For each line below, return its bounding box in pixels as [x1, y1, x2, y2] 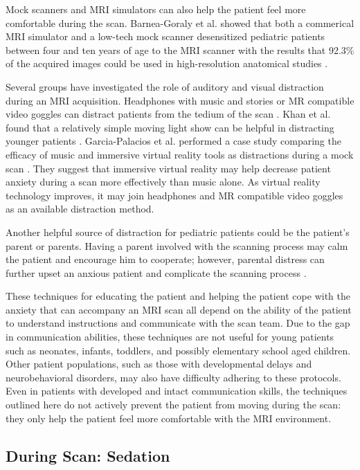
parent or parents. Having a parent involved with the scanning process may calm [6, 238, 348, 253]
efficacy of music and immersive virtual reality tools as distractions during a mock [6, 147, 354, 161]
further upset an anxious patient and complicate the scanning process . [6, 265, 307, 280]
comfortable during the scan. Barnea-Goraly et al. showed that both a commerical [6, 15, 354, 30]
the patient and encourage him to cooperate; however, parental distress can [6, 252, 325, 266]
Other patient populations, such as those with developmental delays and [6, 356, 312, 371]
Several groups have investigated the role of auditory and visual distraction [6, 79, 324, 93]
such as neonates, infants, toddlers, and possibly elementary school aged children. [6, 343, 351, 357]
